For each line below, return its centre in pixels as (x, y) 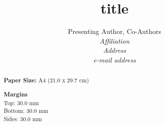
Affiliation (115, 40)
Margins (16, 94)
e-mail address (115, 59)
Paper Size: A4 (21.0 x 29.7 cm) (46, 80)
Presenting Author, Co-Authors (115, 31)
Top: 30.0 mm (21, 102)
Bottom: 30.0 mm (26, 111)
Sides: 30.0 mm (23, 118)
